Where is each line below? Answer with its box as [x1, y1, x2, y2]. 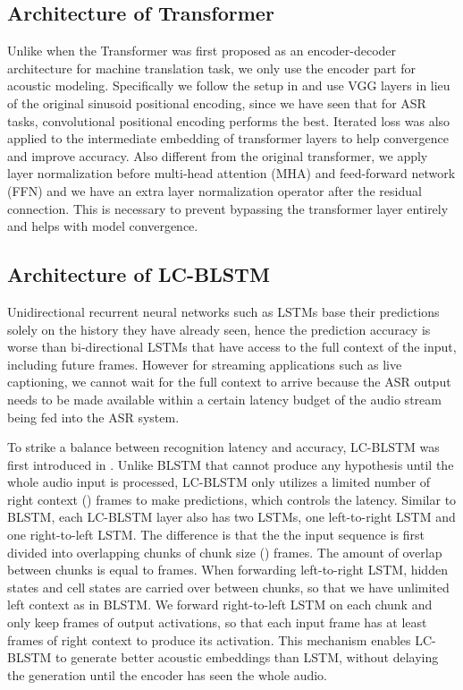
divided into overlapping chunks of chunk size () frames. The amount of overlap [7, 542, 442, 561]
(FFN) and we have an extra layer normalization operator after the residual [7, 181, 422, 200]
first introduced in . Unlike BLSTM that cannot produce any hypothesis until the [7, 455, 454, 473]
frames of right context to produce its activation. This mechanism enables [7, 630, 411, 649]
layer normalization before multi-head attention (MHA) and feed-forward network [7, 164, 456, 183]
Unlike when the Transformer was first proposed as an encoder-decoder [7, 41, 397, 60]
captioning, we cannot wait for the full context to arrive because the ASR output [7, 372, 451, 391]
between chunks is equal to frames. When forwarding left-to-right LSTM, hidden [7, 560, 448, 579]
